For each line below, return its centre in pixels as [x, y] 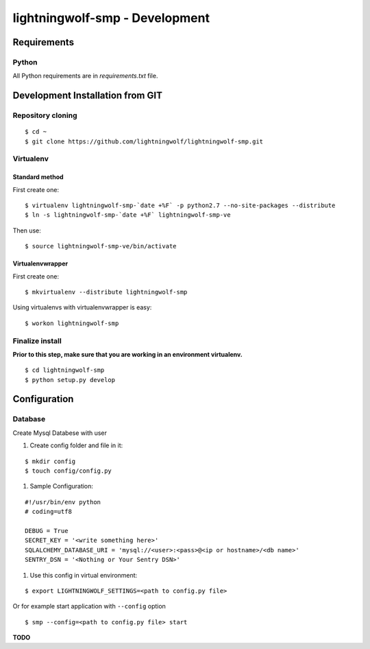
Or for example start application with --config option [89, 606]
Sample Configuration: [62, 486]
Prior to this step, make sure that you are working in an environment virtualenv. [128, 354]
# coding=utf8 [48, 512]
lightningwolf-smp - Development [111, 18]
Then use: [27, 231]
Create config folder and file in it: [76, 445]
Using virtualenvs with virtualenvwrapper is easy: [82, 307]
